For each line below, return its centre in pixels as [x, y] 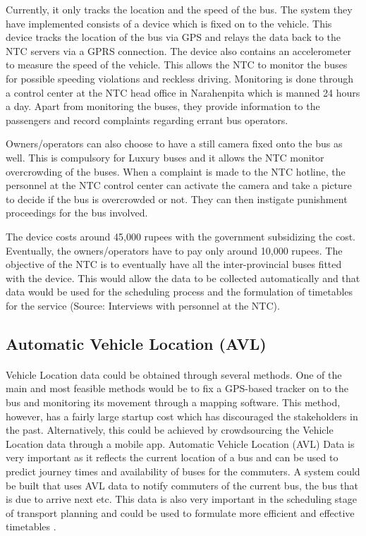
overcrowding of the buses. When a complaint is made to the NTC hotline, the [176, 171]
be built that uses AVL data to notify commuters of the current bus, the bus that [182, 485]
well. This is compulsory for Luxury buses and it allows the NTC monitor [165, 157]
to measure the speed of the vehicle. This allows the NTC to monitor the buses [177, 65]
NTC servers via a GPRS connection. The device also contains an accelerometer [179, 50]
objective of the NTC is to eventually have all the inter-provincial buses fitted [174, 264]
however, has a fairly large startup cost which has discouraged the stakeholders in [182, 416]
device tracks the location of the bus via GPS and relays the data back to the [173, 37]
